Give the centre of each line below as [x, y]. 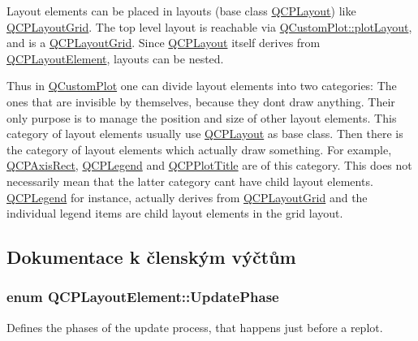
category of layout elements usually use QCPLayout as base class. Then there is [205, 134]
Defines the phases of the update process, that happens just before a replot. [195, 327]
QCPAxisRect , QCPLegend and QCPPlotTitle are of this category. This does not [209, 165]
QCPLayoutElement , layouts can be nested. [115, 58]
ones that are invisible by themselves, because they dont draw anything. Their [201, 101]
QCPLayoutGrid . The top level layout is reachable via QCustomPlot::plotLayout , [209, 26]
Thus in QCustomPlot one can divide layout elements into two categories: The [202, 86]
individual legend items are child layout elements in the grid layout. [175, 213]
